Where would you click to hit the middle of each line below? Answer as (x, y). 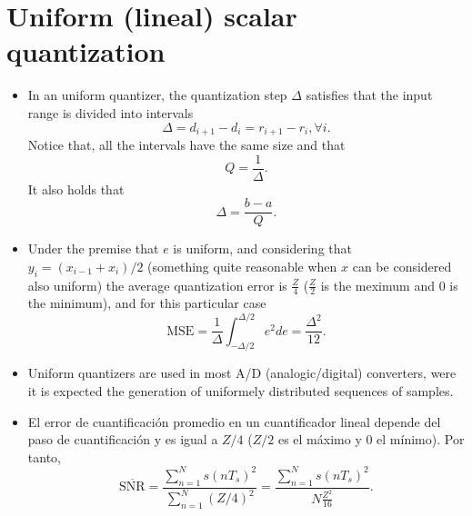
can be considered (402, 266)
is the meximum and (377, 285)
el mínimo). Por (421, 439)
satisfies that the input (369, 95)
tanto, (44, 456)
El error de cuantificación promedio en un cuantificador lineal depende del (234, 421)
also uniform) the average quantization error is (157, 285)
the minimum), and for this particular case (147, 303)
